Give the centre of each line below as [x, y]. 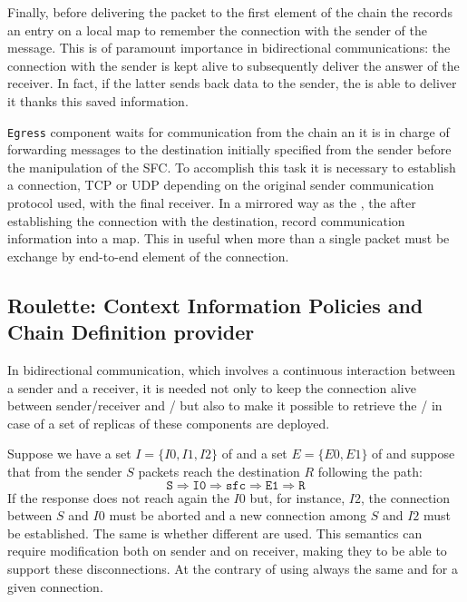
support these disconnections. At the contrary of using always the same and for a [233, 568]
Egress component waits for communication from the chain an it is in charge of [229, 131]
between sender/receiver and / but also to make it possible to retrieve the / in [225, 405]
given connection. [55, 586]
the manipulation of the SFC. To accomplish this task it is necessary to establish [232, 167]
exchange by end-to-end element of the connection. [148, 256]
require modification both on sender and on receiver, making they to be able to [227, 551]
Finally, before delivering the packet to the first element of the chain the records [230, 12]
